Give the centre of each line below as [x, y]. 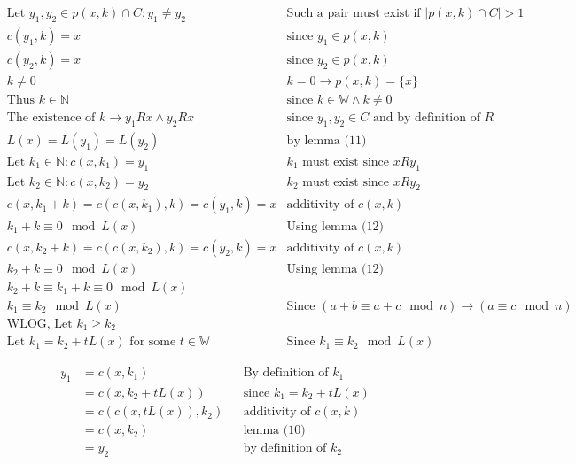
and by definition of [427, 117]
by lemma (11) [327, 140]
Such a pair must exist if [354, 14]
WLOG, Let [39, 324]
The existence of [51, 117]
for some [153, 342]
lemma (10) [274, 431]
